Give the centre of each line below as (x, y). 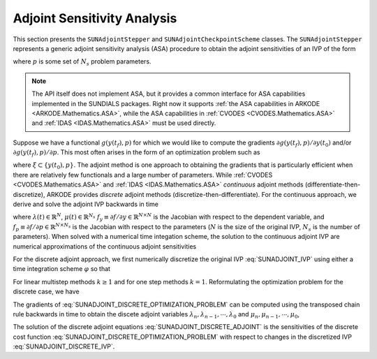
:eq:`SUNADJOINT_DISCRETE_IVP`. (64, 346)
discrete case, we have (46, 292)
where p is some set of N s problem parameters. (82, 63)
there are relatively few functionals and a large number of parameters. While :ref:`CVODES (143, 175)
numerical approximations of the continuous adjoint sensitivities (105, 246)
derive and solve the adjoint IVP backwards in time (86, 204)
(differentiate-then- (333, 184)
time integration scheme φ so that (62, 269)
